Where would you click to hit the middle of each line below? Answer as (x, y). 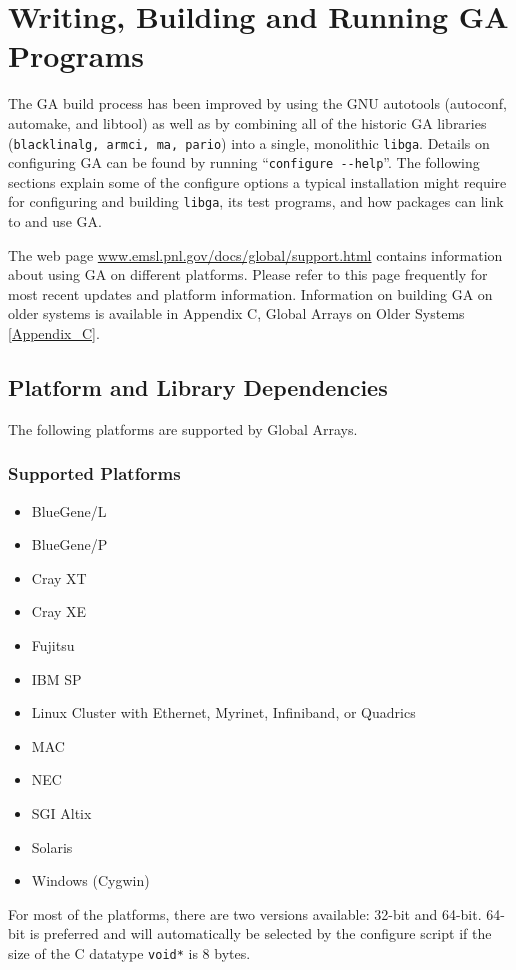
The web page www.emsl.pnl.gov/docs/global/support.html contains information (255, 254)
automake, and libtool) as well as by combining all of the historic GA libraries (247, 122)
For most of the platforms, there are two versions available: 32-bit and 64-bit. (245, 913)
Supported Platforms (94, 473)
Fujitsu (53, 645)
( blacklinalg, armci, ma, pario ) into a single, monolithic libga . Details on (249, 142)
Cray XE (59, 611)
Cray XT (59, 577)
